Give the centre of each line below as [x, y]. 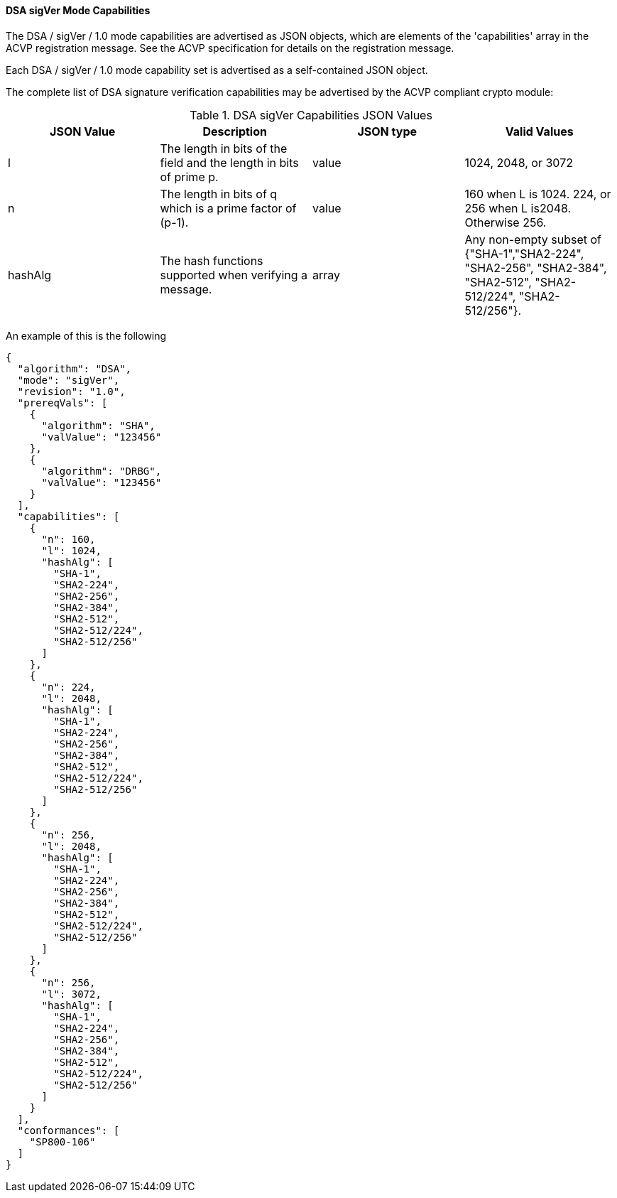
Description [235, 131]
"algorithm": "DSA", [75, 368]
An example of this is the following [86, 335]
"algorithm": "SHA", [98, 425]
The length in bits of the [224, 148]
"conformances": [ [69, 1130]
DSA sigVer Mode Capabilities [78, 10]
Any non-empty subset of [533, 239]
